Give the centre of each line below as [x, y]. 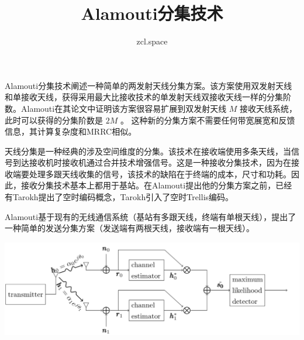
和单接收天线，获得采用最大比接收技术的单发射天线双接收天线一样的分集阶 [148, 97]
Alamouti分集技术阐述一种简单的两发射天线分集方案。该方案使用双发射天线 [148, 85]
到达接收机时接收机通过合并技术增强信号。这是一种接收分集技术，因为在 [152, 162]
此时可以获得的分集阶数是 [54, 120]
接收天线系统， [269, 108]
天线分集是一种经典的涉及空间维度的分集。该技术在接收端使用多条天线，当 [148, 151]
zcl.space [152, 41]
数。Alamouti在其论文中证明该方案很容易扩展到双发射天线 [116, 108]
